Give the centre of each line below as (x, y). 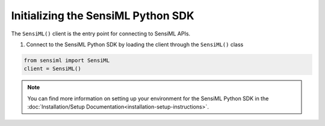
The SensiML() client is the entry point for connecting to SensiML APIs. (101, 34)
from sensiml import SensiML (67, 60)
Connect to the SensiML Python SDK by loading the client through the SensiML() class (135, 44)
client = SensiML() (52, 69)
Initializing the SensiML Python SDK (103, 16)
